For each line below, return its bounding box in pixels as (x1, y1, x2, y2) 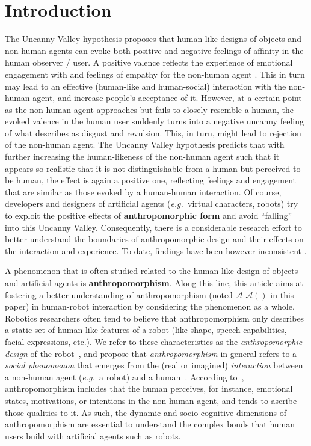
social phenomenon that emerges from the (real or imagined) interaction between (5, 359, 303, 371)
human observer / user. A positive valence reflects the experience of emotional (5, 56, 293, 69)
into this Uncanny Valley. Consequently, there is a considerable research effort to (5, 221, 302, 233)
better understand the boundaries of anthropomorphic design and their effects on (5, 233, 304, 245)
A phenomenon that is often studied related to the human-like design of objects (5, 264, 298, 277)
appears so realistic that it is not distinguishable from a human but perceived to (5, 162, 301, 174)
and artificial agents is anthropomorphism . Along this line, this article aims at (5, 276, 304, 289)
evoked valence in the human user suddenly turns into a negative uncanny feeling (5, 115, 304, 127)
